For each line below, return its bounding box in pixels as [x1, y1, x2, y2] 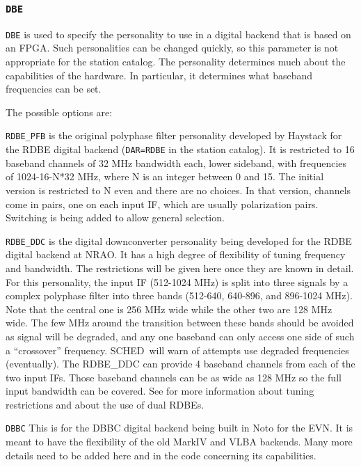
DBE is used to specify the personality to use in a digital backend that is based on [6, 26, 351, 41]
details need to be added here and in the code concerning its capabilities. [6, 448, 316, 462]
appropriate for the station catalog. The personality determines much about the [6, 54, 346, 69]
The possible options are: [6, 104, 113, 119]
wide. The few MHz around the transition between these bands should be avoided [6, 315, 354, 330]
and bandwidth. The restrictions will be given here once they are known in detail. [6, 260, 354, 275]
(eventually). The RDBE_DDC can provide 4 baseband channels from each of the [6, 356, 355, 371]
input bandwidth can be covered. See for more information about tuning [6, 383, 314, 398]
